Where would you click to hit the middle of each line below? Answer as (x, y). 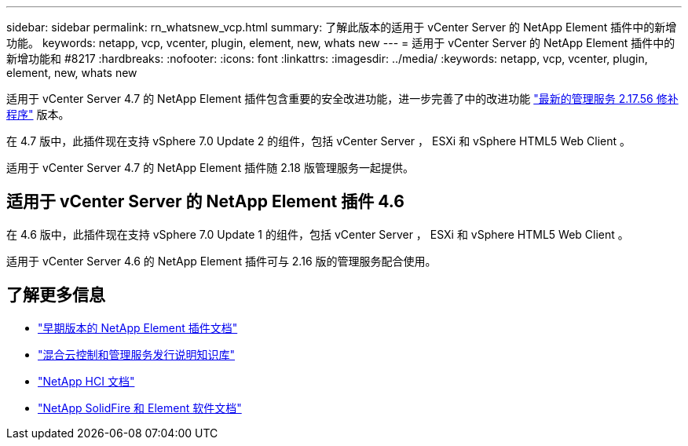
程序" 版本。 (38, 114)
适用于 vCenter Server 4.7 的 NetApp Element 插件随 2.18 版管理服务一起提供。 (210, 168)
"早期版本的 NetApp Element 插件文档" (138, 327)
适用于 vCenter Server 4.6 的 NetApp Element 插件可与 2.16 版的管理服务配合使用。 (221, 261)
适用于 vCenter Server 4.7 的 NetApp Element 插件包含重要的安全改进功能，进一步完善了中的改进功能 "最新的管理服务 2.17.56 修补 (342, 99)
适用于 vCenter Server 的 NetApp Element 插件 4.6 (205, 202)
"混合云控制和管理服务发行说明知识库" (137, 354)
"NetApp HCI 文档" (86, 381)
